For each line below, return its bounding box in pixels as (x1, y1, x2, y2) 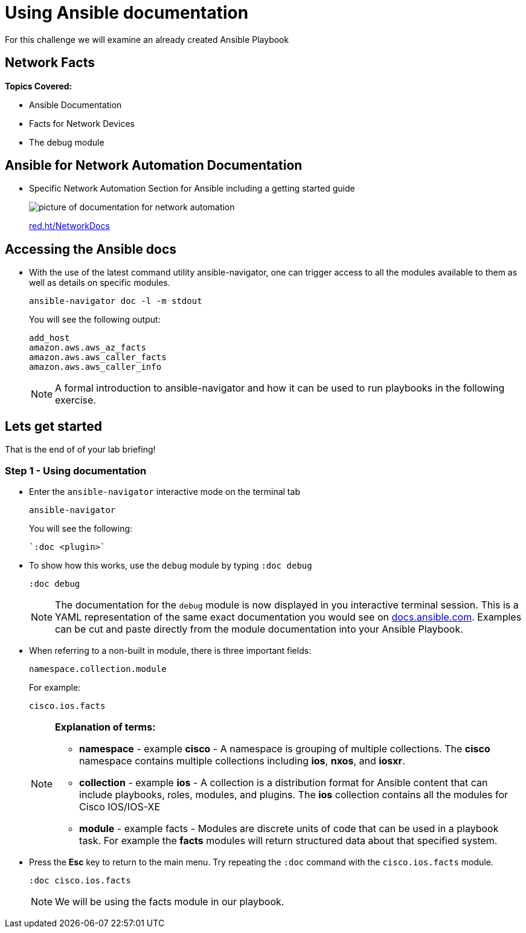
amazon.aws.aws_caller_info (29, 362, 162, 372)
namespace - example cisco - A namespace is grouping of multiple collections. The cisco (79, 742, 490, 755)
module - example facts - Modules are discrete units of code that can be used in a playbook (79, 822, 499, 835)
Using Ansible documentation (5, 2, 249, 23)
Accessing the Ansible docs (5, 241, 177, 257)
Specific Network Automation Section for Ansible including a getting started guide (29, 183, 355, 194)
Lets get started (5, 418, 103, 434)
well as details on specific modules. (29, 277, 170, 288)
